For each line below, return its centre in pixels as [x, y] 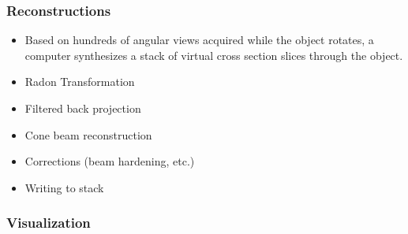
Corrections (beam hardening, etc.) [110, 161]
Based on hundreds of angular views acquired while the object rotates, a [199, 40]
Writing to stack [64, 187]
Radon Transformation [80, 82]
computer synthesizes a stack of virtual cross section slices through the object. [214, 55]
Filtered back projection [83, 108]
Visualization [49, 223]
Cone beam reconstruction [88, 134]
